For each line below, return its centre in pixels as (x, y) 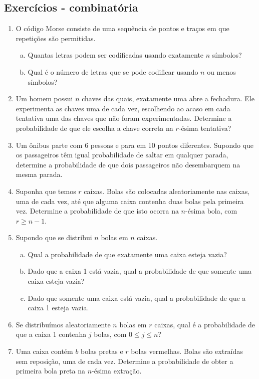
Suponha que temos (46, 191)
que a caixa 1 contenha (51, 334)
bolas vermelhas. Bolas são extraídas (187, 351)
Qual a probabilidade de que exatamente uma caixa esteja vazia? (127, 254)
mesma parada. (39, 174)
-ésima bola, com (211, 211)
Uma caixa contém (44, 351)
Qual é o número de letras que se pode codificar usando (113, 71)
